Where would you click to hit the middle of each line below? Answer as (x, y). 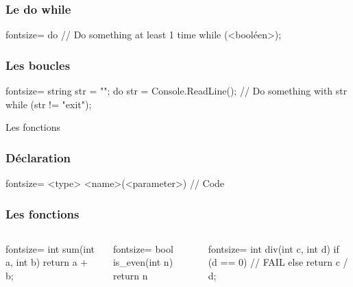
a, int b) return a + (47, 262)
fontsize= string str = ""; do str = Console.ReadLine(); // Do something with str (176, 91)
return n (130, 276)
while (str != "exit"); (49, 104)
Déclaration (38, 157)
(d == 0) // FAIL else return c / (278, 262)
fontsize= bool (143, 248)
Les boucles (38, 65)
